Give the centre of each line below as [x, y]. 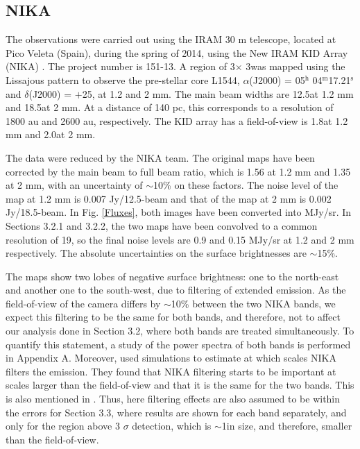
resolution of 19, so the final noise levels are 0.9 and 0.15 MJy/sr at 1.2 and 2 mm [180, 239]
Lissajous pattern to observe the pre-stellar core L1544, [123, 79]
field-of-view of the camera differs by [83, 303]
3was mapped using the [295, 66]
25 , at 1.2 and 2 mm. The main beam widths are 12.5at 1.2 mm [218, 93]
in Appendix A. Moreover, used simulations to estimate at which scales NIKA [171, 358]
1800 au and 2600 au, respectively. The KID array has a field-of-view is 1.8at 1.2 [177, 120]
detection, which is [172, 426]
